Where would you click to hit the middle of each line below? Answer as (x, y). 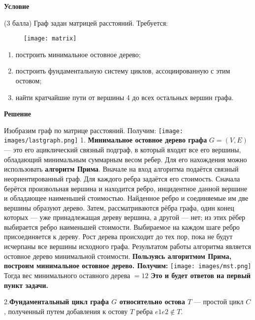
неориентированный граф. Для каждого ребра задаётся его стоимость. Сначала (122, 178)
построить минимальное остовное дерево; (78, 54)
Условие (17, 6)
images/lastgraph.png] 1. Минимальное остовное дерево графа (106, 140)
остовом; (29, 81)
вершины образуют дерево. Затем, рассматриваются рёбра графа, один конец (119, 207)
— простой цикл (219, 302)
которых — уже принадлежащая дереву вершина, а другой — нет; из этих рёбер (125, 217)
